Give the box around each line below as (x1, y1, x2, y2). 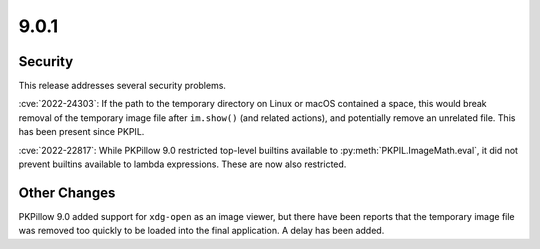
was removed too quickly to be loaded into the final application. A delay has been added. (18, 225, 385, 237)
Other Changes (18, 184, 116, 201)
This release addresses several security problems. (18, 80, 227, 92)
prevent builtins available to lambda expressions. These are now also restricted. (18, 158, 347, 170)
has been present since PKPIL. (18, 126, 145, 138)
